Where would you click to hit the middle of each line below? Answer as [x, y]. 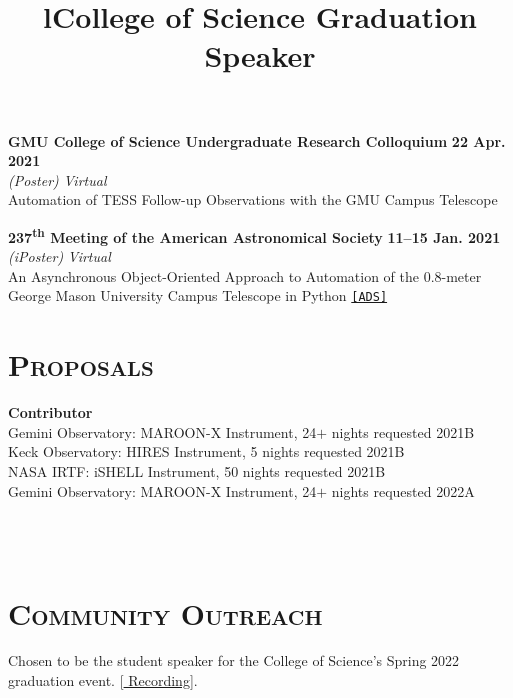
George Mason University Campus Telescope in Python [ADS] [198, 295]
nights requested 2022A [403, 490]
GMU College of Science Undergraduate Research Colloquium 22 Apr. [257, 140]
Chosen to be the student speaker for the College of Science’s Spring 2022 [234, 660]
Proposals [81, 364]
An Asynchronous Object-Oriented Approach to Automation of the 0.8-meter [245, 275]
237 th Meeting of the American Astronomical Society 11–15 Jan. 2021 [254, 235]
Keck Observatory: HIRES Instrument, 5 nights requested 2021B [206, 451]
